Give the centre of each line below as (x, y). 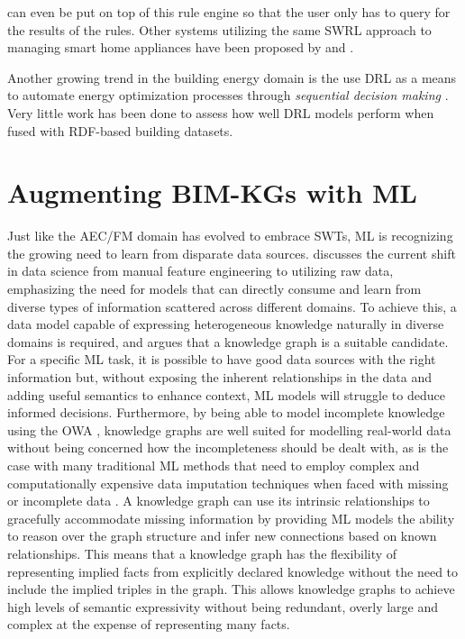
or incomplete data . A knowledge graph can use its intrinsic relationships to (219, 501)
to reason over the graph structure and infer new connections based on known (222, 536)
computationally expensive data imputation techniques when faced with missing (228, 483)
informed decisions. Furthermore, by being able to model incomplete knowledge (226, 412)
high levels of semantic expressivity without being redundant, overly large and (223, 606)
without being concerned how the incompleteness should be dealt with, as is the (228, 447)
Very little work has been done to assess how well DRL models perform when (221, 112)
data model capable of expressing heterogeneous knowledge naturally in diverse (226, 324)
